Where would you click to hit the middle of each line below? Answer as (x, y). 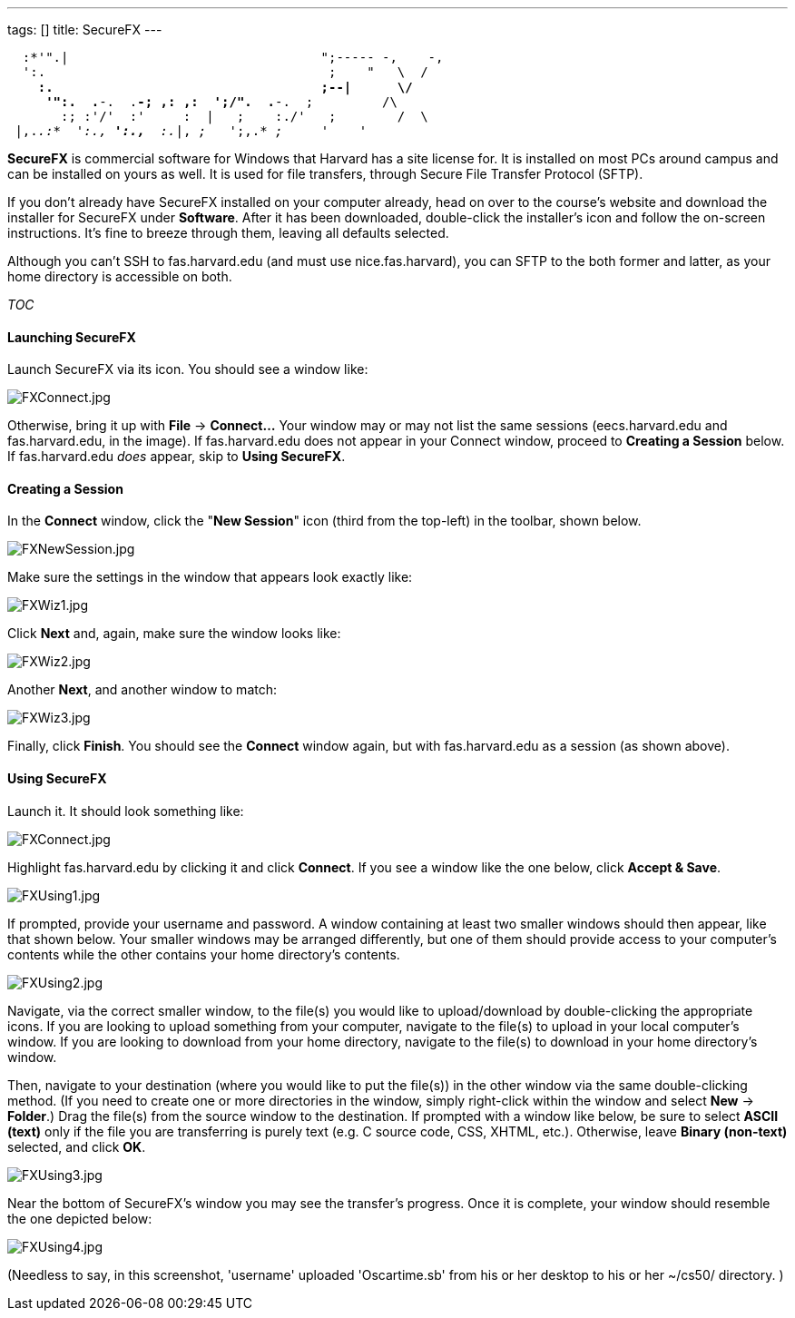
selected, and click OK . (77, 1146)
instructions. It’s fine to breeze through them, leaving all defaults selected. (228, 233)
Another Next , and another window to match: (142, 690)
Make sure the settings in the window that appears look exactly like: (210, 577)
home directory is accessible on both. (120, 276)
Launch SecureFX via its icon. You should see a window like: (188, 369)
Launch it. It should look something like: (126, 811)
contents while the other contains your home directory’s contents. (204, 954)
